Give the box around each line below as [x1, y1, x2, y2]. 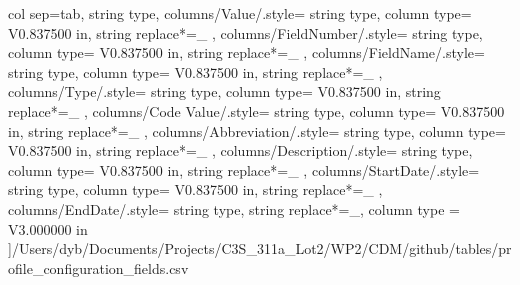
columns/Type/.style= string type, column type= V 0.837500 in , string [8, 81, 441, 102]
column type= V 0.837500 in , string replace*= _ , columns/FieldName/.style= [8, 42, 485, 63]
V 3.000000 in [8, 218, 88, 239]
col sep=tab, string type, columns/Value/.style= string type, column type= [8, 3, 472, 23]
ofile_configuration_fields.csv [8, 257, 189, 278]
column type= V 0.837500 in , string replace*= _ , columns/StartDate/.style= [8, 159, 480, 180]
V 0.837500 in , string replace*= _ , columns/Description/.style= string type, [8, 140, 473, 161]
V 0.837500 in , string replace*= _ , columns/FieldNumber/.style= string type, [8, 22, 483, 43]
